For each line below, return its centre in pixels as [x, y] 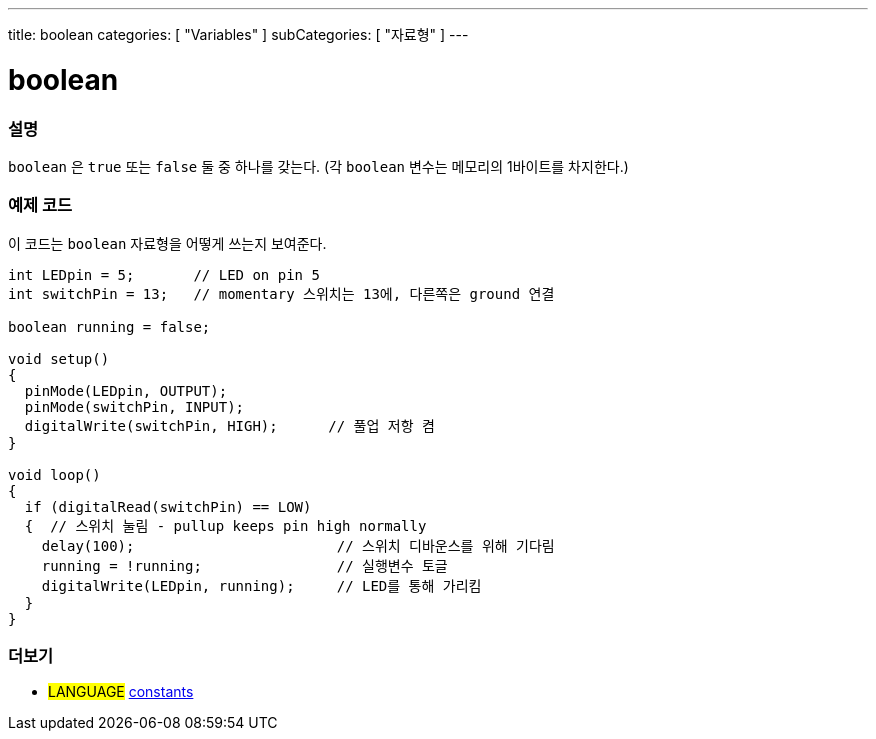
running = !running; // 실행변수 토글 [244, 565]
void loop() [54, 474]
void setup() [59, 358]
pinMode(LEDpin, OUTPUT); [126, 390]
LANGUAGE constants [121, 692]
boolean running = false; [109, 326]
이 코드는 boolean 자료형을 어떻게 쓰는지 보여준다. [167, 243]
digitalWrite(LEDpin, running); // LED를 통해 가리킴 [261, 585]
